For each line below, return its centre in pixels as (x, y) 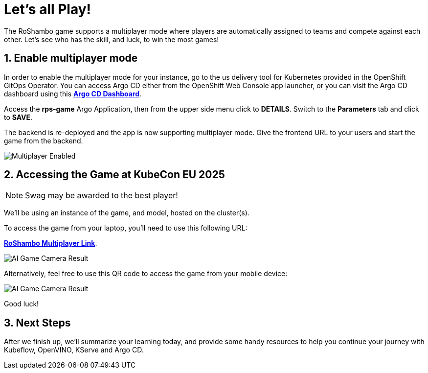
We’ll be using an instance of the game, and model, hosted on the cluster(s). (127, 213)
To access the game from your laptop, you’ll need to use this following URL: (126, 228)
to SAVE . (18, 117)
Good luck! (22, 304)
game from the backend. (44, 140)
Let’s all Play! (48, 9)
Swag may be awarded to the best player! (101, 196)
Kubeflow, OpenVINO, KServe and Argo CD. (74, 350)
